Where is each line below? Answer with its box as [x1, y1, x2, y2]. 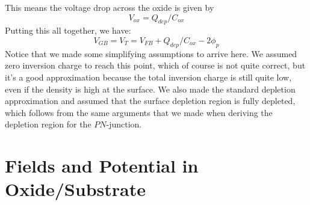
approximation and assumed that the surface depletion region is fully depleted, [5, 94, 296, 107]
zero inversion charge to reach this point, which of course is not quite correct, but [5, 59, 306, 72]
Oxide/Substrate [5, 177, 146, 201]
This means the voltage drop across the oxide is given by [5, 1, 214, 13]
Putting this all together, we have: [5, 24, 131, 37]
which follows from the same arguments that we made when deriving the [5, 106, 273, 118]
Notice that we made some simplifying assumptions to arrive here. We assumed [5, 47, 297, 60]
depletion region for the [5, 118, 91, 130]
